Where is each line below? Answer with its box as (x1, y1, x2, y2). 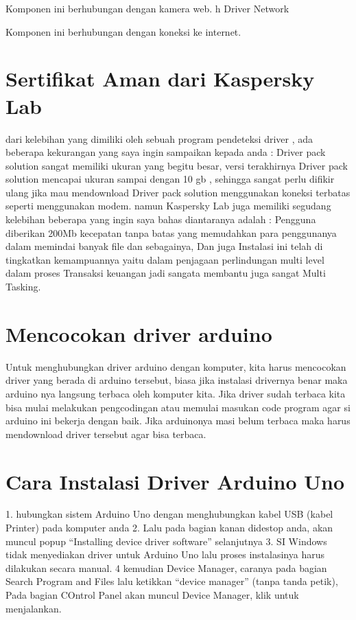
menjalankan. (5, 601, 62, 615)
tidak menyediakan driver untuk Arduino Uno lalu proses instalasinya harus (5, 547, 324, 562)
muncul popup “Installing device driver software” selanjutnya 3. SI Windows (5, 533, 327, 548)
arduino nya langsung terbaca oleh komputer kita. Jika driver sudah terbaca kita (5, 386, 346, 400)
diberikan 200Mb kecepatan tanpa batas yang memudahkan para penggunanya (5, 225, 337, 240)
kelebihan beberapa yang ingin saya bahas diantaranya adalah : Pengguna (5, 212, 316, 227)
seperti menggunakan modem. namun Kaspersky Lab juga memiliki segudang (5, 198, 331, 213)
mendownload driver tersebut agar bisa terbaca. (5, 426, 206, 441)
